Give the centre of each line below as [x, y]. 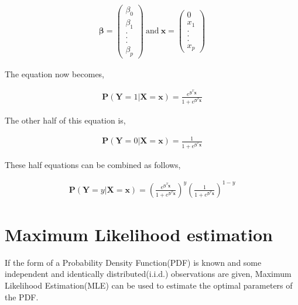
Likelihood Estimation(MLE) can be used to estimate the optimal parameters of [149, 285]
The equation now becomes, [55, 73]
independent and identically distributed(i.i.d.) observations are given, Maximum [148, 274]
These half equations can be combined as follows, [93, 164]
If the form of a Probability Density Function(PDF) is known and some [133, 262]
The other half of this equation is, [65, 120]
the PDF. [22, 297]
